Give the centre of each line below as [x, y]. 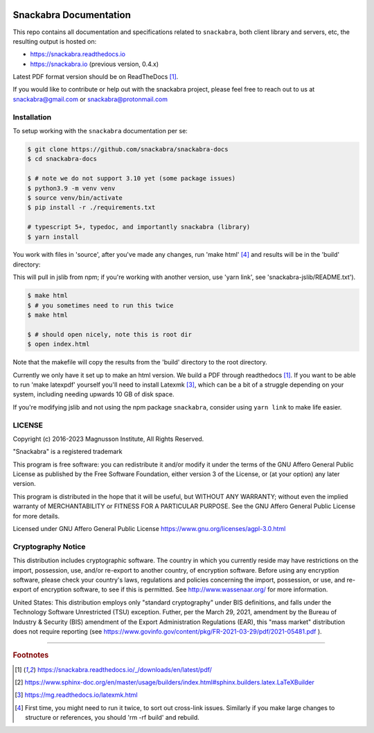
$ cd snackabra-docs [62, 159]
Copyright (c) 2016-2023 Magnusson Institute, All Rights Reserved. [108, 439]
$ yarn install [53, 237]
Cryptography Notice [49, 546]
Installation [32, 117]
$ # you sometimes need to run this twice [100, 305]
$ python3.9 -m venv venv [71, 188]
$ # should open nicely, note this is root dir [109, 334]
